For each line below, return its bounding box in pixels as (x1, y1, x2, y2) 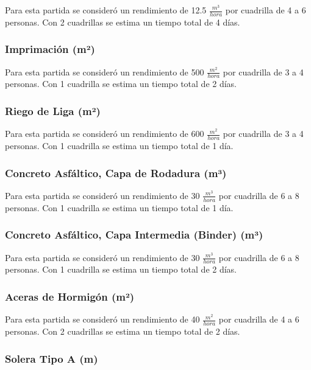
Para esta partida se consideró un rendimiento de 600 (5, 127, 204, 140)
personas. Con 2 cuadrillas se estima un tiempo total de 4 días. (5, 15, 240, 28)
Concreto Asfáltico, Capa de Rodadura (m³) (5, 165, 227, 180)
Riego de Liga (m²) (5, 103, 101, 118)
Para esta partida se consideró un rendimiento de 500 (5, 65, 204, 78)
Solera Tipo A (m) (5, 351, 98, 366)
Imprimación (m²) (5, 41, 95, 57)
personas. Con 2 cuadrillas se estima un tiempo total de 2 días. (5, 325, 240, 338)
